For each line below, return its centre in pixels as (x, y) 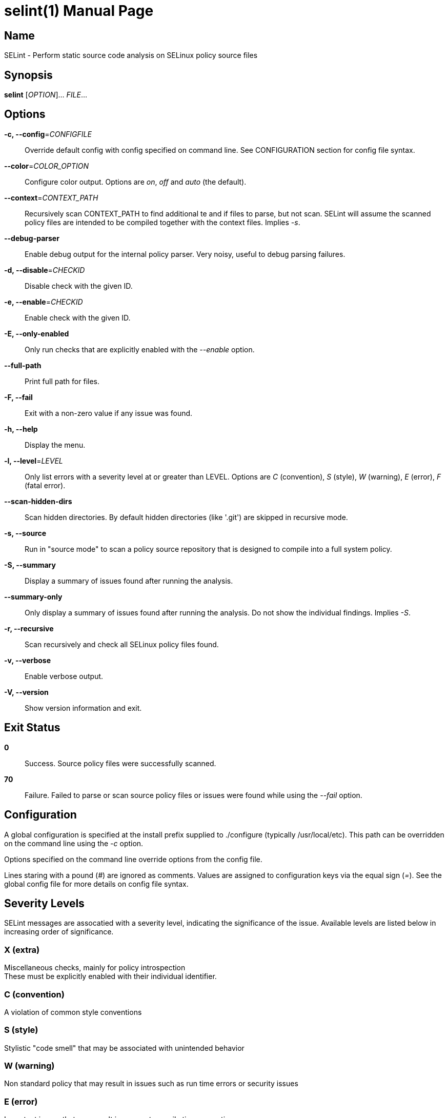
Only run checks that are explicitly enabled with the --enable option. (140, 349)
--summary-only (33, 596)
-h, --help (21, 429)
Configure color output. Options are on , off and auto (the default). (136, 182)
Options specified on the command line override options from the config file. (133, 859)
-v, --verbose (28, 660)
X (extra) (22, 950)
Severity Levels (44, 903)
